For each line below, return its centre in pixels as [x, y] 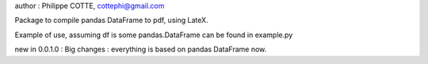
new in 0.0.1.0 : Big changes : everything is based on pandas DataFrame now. [141, 49]
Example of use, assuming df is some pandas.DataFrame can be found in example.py [154, 35]
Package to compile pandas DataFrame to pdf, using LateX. [112, 21]
